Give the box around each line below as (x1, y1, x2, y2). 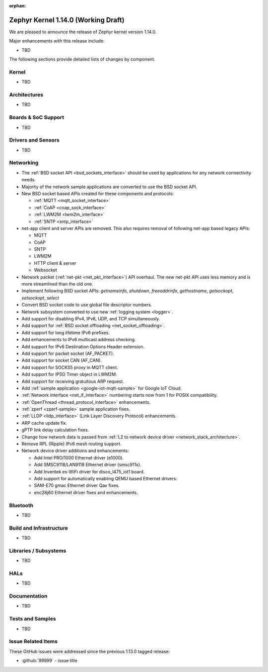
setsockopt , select (21, 295, 60, 300)
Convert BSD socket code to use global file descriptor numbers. (21, 302, 152, 308)
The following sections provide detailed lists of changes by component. (9, 56, 156, 62)
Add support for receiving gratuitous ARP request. (21, 378, 124, 384)
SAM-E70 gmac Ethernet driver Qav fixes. (34, 482, 120, 489)
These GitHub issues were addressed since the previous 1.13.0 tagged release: (9, 648, 170, 654)
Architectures (9, 91, 44, 98)
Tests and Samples (9, 615, 57, 622)
